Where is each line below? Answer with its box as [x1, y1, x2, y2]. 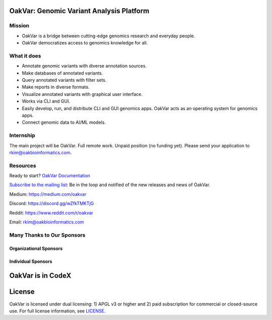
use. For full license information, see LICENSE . [9, 308, 106, 314]
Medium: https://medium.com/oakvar [9, 191, 87, 197]
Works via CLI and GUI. [22, 98, 71, 104]
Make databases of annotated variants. [22, 70, 103, 76]
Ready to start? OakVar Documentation [9, 173, 91, 179]
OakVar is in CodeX [9, 272, 72, 280]
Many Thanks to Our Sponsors [9, 231, 86, 238]
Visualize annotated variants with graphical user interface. [22, 91, 143, 97]
